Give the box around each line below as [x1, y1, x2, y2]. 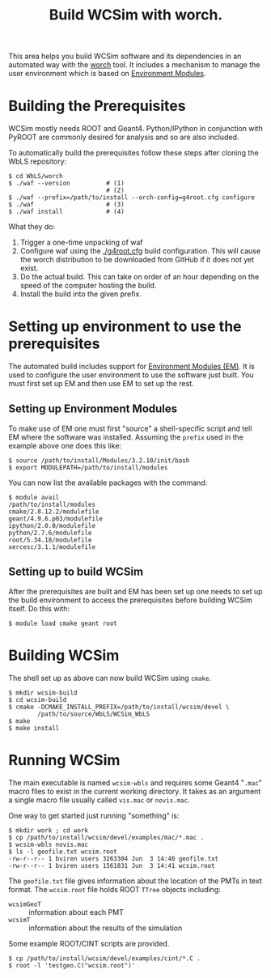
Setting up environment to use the [8, 317, 242, 336]
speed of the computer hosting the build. [19, 281, 157, 291]
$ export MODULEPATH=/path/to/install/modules [8, 463, 168, 471]
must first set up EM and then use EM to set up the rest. [8, 379, 194, 389]
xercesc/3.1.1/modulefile [8, 542, 95, 551]
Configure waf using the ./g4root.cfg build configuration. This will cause [19, 246, 261, 256]
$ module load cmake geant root [8, 619, 117, 627]
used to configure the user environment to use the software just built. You [8, 370, 255, 380]
